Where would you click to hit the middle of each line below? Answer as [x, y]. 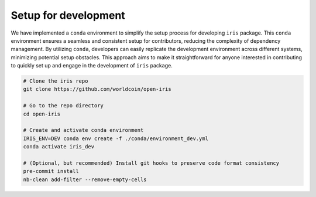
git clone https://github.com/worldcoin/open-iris [97, 89]
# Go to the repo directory [63, 106]
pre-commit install [51, 171]
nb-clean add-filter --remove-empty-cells [85, 179]
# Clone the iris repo [56, 81]
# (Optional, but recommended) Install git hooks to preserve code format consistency [151, 163]
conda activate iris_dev [59, 147]
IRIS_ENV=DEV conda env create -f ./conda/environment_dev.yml [116, 138]
